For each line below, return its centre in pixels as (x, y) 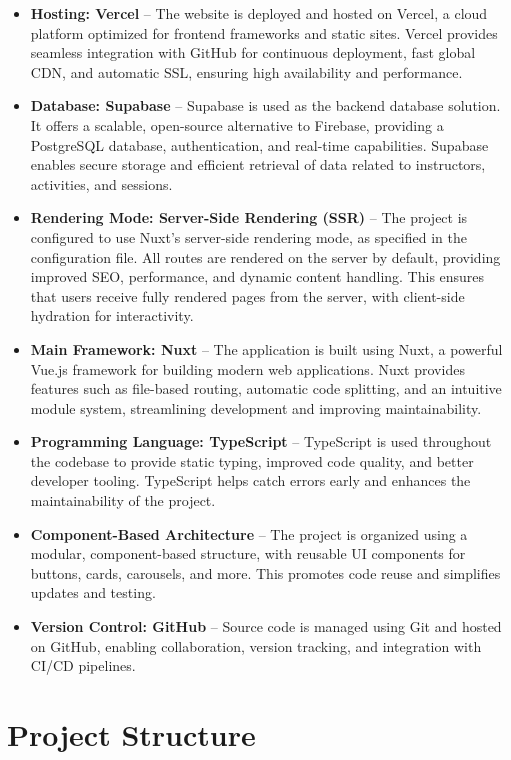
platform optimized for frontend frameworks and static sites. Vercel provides (264, 32)
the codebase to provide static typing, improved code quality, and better (252, 460)
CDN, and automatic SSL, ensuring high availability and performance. (246, 71)
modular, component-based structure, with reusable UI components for (248, 553)
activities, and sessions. (101, 183)
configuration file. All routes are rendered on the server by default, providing (265, 256)
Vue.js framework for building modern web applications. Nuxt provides (247, 368)
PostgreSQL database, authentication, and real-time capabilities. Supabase (259, 144)
